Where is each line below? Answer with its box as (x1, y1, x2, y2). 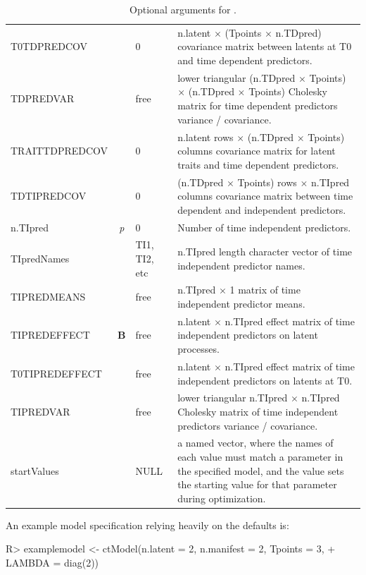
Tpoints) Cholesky (248, 84, 327, 99)
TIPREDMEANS (11, 289, 86, 304)
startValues (11, 463, 59, 478)
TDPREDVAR (11, 91, 75, 106)
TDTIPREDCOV (11, 188, 87, 203)
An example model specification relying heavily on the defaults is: (6, 517, 289, 532)
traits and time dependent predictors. (177, 157, 339, 171)
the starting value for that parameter (177, 477, 337, 492)
